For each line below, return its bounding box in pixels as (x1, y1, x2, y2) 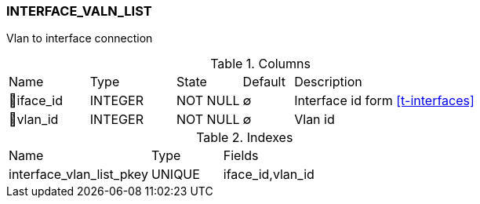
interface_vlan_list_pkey (9, 166, 148, 183)
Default (242, 74, 285, 90)
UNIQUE (151, 166, 200, 183)
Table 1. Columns (210, 56, 311, 72)
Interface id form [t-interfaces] (294, 93, 475, 109)
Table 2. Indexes (196, 129, 293, 146)
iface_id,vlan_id (223, 166, 315, 183)
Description (294, 74, 362, 90)
